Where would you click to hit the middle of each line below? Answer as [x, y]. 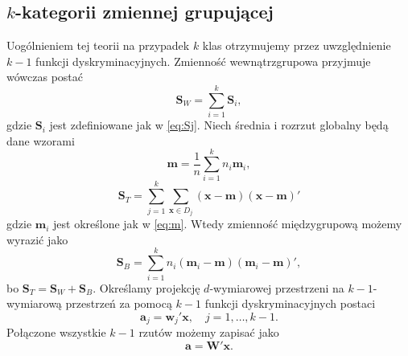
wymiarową [34, 303]
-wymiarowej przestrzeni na [277, 287]
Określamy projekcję [150, 287]
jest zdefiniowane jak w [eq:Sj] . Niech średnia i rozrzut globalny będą [219, 125]
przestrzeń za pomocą [119, 303]
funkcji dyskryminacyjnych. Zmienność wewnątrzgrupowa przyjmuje [203, 61]
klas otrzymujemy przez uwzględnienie [297, 45]
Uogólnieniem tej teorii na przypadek [98, 45]
